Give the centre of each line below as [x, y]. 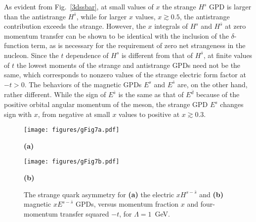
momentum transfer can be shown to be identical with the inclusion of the [116, 35]
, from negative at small [74, 114]
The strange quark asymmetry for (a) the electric [99, 194]
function [17, 45]
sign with [18, 114]
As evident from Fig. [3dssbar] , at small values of [79, 6]
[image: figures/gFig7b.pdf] [72, 162]
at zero [235, 26]
